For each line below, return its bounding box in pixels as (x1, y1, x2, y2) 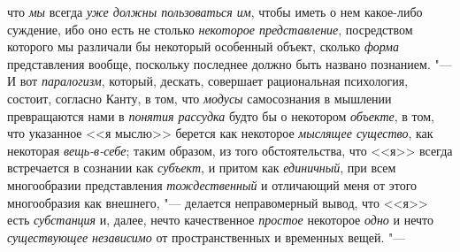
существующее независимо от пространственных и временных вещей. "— (7, 227, 406, 246)
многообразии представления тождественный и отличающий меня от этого (7, 175, 418, 194)
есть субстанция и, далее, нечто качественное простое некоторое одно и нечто (7, 210, 433, 229)
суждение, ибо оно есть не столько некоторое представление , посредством (7, 19, 413, 38)
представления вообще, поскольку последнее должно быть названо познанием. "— (7, 54, 452, 73)
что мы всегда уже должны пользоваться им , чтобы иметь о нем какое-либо (7, 3, 423, 20)
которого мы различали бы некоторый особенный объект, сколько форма (7, 37, 399, 56)
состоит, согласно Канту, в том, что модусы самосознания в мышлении (7, 88, 392, 107)
